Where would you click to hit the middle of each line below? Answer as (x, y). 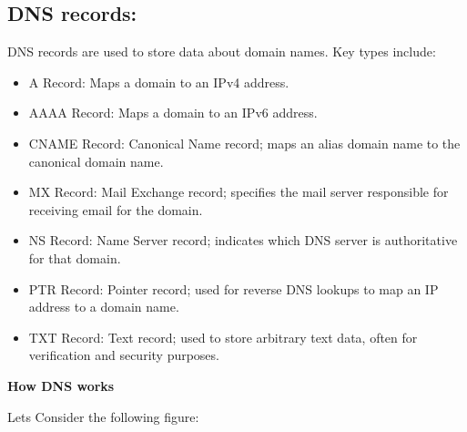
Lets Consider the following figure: (103, 416)
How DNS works (61, 385)
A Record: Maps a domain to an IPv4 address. (159, 82)
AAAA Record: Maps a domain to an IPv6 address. (173, 113)
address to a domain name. (104, 307)
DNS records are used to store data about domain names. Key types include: (222, 51)
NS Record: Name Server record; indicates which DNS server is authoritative (243, 240)
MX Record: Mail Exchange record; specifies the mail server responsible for (239, 192)
